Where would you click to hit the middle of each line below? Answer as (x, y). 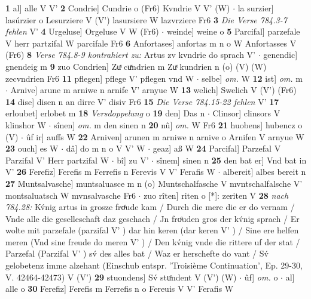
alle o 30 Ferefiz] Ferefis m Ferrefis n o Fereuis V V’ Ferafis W (120, 289)
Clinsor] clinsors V (246, 113)
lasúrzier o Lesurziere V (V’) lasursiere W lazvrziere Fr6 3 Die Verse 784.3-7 (146, 19)
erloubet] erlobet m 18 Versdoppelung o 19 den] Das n (105, 113)
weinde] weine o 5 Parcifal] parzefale (233, 31)
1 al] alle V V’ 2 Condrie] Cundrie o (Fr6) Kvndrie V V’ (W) (118, 8)
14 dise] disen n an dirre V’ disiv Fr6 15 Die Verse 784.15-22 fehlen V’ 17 (142, 101)
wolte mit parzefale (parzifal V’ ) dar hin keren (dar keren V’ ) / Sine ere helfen (152, 230)
